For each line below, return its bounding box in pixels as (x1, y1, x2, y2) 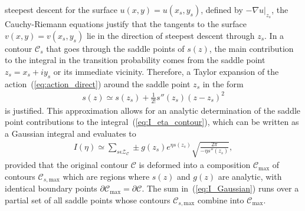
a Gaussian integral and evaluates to (5, 127, 136, 139)
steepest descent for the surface (5, 4, 117, 15)
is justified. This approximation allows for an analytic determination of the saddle (5, 104, 301, 116)
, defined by (201, 4, 243, 15)
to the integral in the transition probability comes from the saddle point (5, 54, 265, 66)
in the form (202, 77, 244, 90)
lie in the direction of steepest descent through (86, 29, 255, 41)
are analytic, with (218, 170, 282, 182)
